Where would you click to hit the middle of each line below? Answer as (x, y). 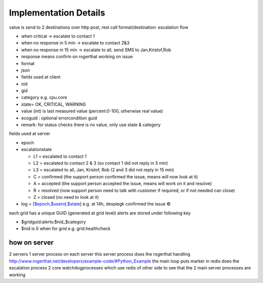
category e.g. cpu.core (44, 97)
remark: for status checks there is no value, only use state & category (91, 125)
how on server (31, 243)
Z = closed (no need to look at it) (66, 197)
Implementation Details (57, 13)
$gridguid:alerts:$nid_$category (54, 222)
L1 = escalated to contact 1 (60, 156)
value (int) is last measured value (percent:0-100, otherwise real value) (92, 111)
